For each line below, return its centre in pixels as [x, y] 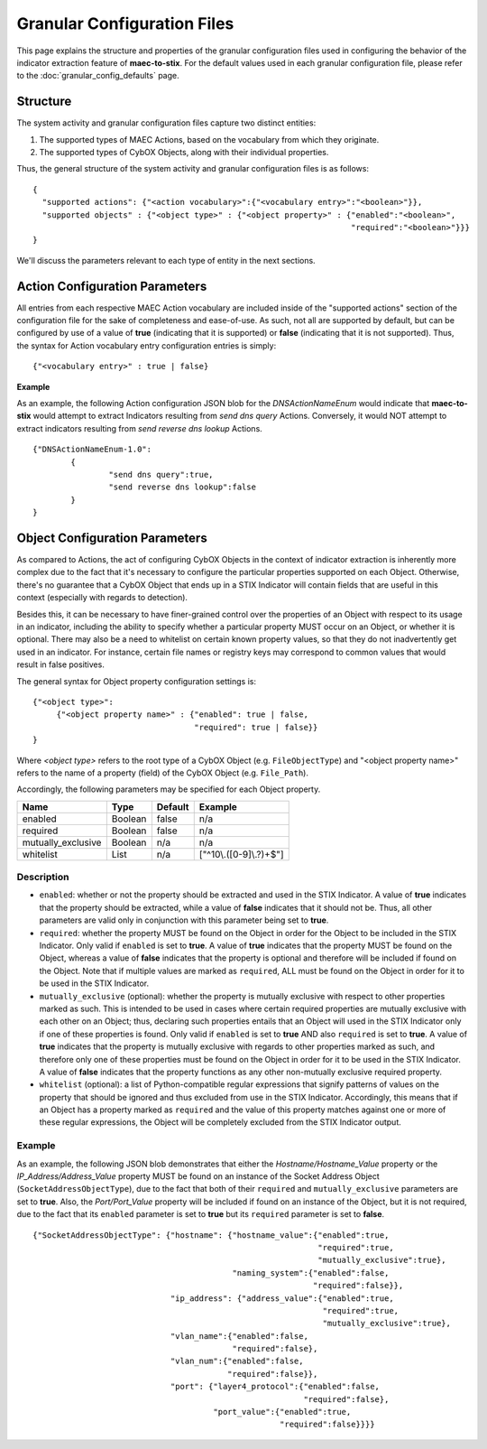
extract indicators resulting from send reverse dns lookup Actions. [140, 428]
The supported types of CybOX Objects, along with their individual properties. [184, 153]
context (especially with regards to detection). [102, 598]
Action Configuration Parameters [112, 286]
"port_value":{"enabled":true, [282, 1412]
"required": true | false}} [256, 727]
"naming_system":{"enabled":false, [311, 1273]
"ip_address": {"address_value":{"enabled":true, [282, 1298]
